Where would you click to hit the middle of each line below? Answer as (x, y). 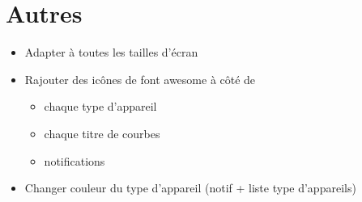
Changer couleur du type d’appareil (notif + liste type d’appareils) (190, 188)
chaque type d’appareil (100, 106)
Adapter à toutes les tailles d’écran (111, 52)
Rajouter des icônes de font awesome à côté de (140, 79)
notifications (75, 160)
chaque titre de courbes (102, 133)
